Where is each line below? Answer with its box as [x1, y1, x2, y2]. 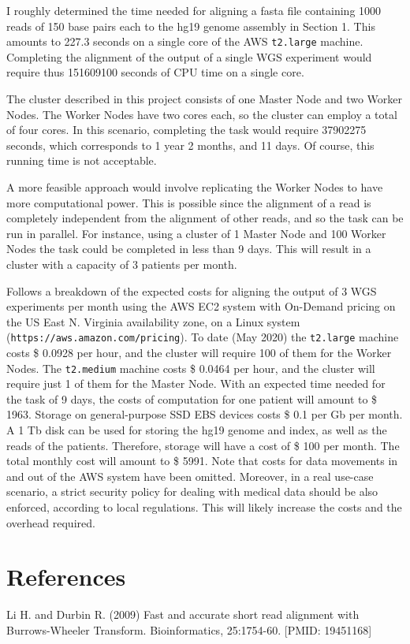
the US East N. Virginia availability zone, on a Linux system [6, 313, 300, 329]
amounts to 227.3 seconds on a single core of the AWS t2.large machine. [6, 33, 363, 50]
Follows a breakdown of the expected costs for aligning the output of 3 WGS [6, 282, 377, 299]
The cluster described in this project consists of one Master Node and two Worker [6, 91, 403, 107]
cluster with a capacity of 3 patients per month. [6, 255, 237, 272]
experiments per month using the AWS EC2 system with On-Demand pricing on [6, 298, 396, 315]
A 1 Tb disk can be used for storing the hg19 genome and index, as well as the [6, 422, 387, 438]
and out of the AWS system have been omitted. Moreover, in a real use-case [6, 467, 374, 484]
